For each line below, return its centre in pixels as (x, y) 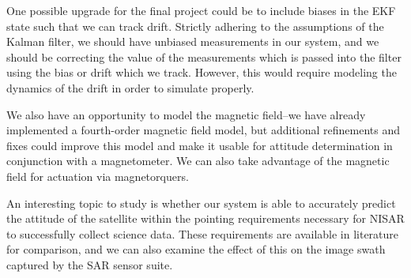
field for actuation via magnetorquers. (98, 176)
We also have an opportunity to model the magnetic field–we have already (186, 114)
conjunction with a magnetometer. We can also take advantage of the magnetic (198, 161)
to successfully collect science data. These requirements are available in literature (203, 233)
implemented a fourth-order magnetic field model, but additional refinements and (204, 130)
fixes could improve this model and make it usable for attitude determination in (200, 145)
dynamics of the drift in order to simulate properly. (130, 87)
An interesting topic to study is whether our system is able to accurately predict (201, 203)
